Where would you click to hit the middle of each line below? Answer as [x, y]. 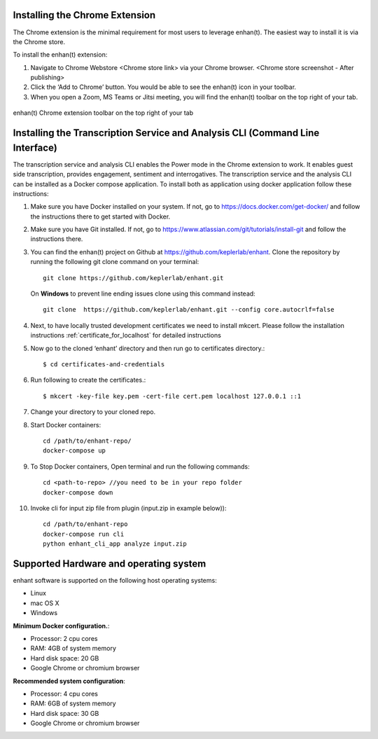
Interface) [35, 147]
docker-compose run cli [84, 534]
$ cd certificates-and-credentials [104, 364]
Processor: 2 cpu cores [64, 638]
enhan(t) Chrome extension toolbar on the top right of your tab [103, 113]
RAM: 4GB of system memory [73, 649]
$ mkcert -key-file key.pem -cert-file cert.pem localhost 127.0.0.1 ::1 [172, 396]
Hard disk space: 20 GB [65, 658]
